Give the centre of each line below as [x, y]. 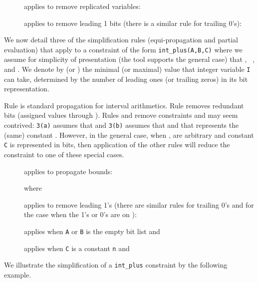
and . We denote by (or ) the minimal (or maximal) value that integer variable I [127, 69]
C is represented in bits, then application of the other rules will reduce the [117, 144]
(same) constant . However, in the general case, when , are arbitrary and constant [129, 135]
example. [18, 274]
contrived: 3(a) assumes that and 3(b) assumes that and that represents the [122, 125]
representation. [27, 89]
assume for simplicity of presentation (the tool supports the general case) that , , [129, 59]
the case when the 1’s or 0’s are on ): [80, 214]
